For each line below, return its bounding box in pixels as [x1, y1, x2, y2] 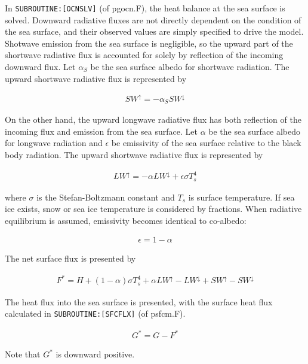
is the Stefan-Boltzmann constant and [36, 190, 175, 203]
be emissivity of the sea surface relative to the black [111, 136, 301, 149]
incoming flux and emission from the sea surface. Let [5, 125, 198, 137]
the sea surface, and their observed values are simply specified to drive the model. [5, 25, 304, 38]
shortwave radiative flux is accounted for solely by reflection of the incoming [5, 48, 284, 61]
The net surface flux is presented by [5, 252, 136, 265]
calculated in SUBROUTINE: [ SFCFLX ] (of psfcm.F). [5, 307, 186, 320]
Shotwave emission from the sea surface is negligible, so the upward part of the [5, 37, 293, 49]
